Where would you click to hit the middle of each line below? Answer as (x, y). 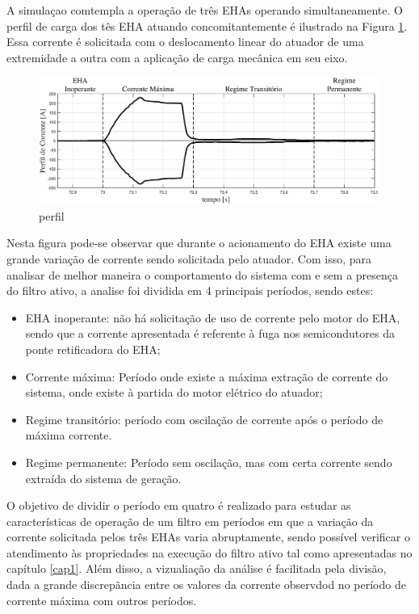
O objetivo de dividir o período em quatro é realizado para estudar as (179, 505)
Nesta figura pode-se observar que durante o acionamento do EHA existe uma (199, 243)
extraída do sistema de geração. (103, 478)
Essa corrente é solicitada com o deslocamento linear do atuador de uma (185, 42)
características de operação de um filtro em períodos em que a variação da (190, 521)
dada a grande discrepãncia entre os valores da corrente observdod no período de (206, 585)
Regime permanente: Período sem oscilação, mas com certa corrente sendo (209, 462)
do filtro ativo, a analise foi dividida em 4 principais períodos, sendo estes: (190, 290)
